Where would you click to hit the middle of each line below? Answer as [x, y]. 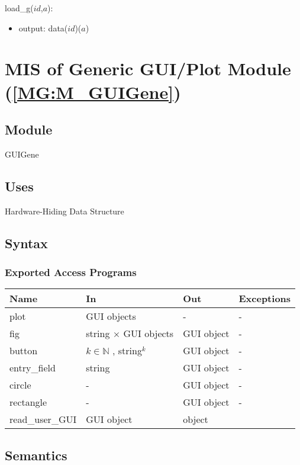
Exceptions [265, 299]
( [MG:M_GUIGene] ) [93, 92]
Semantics [36, 455]
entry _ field [33, 368]
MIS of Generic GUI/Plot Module [148, 68]
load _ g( [19, 8]
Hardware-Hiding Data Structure [64, 211]
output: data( [43, 28]
